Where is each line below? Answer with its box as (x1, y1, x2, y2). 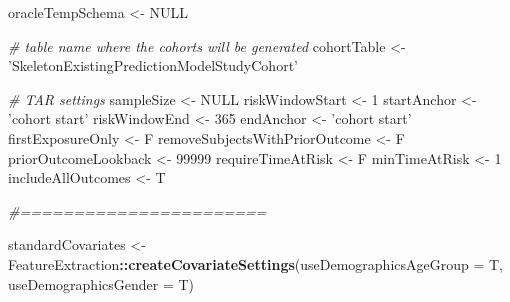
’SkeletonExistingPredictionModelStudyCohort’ (8, 55, 298, 76)
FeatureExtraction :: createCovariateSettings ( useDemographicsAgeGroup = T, (8, 253, 503, 274)
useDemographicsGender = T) (8, 273, 195, 294)
